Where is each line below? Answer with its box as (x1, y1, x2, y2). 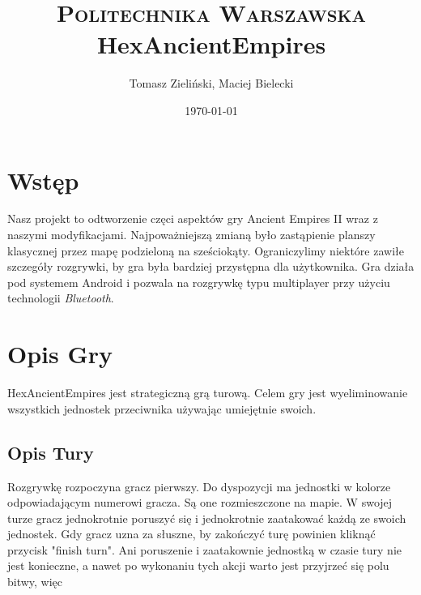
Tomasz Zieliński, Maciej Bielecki (129, 75, 294, 92)
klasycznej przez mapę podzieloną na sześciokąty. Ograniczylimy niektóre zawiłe (7, 242, 404, 259)
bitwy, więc (7, 573, 63, 590)
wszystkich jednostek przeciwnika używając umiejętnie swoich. (7, 400, 317, 417)
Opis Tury (7, 439, 94, 464)
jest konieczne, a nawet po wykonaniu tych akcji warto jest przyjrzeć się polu (7, 557, 389, 574)
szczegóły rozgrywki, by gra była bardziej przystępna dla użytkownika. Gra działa (7, 258, 415, 275)
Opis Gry (7, 337, 113, 370)
